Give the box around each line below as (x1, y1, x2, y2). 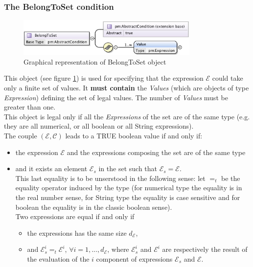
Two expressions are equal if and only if (15, 211, 135, 222)
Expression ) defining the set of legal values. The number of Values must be (4, 92, 228, 102)
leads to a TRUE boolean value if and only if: (65, 131, 203, 141)
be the (221, 173, 240, 183)
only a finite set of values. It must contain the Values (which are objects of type (4, 83, 249, 93)
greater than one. (4, 102, 56, 112)
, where (107, 244, 129, 254)
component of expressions (96, 253, 173, 264)
